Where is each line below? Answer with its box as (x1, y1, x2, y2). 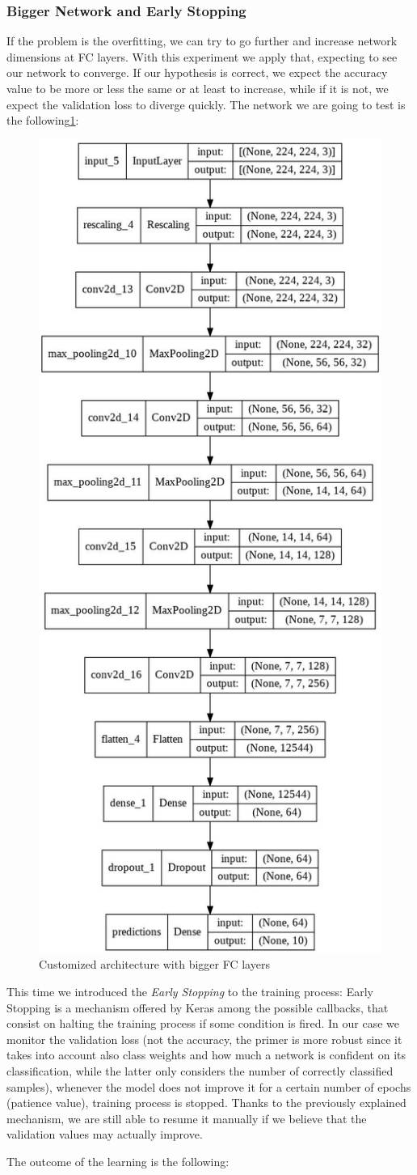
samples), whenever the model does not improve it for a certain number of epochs (6, 1078, 411, 1095)
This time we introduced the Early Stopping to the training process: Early (6, 983, 373, 999)
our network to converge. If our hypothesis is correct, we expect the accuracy (6, 64, 388, 81)
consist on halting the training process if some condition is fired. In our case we (6, 1015, 400, 1032)
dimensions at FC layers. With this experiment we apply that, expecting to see (6, 48, 398, 65)
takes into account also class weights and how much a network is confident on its (6, 1046, 406, 1063)
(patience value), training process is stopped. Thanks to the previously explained (6, 1094, 406, 1111)
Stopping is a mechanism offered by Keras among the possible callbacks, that (6, 999, 389, 1016)
